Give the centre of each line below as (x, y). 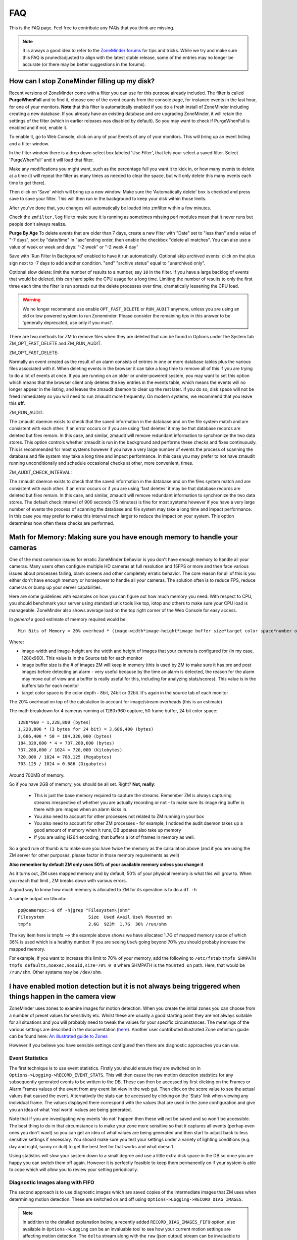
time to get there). (27, 183)
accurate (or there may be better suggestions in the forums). (84, 64)
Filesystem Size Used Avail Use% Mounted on (95, 917)
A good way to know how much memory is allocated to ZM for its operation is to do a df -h (103, 890)
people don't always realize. (38, 224)
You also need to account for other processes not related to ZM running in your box (119, 816)
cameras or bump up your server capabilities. (56, 587)
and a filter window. (29, 143)
